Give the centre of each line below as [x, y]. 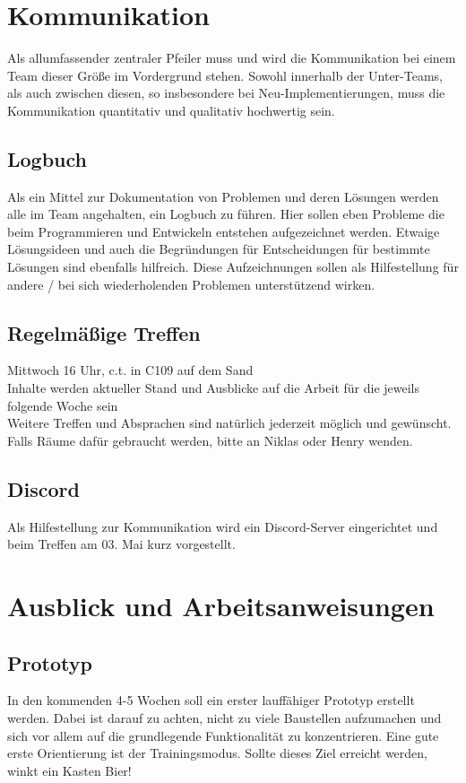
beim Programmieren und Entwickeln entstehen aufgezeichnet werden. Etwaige [224, 231]
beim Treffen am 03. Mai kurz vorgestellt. [121, 544]
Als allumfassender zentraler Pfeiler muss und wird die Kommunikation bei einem [232, 58]
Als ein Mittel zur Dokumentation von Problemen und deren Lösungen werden [223, 196]
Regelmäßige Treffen [104, 332]
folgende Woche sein [63, 405]
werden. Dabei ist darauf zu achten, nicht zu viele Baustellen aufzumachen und [224, 718]
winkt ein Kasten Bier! [69, 770]
